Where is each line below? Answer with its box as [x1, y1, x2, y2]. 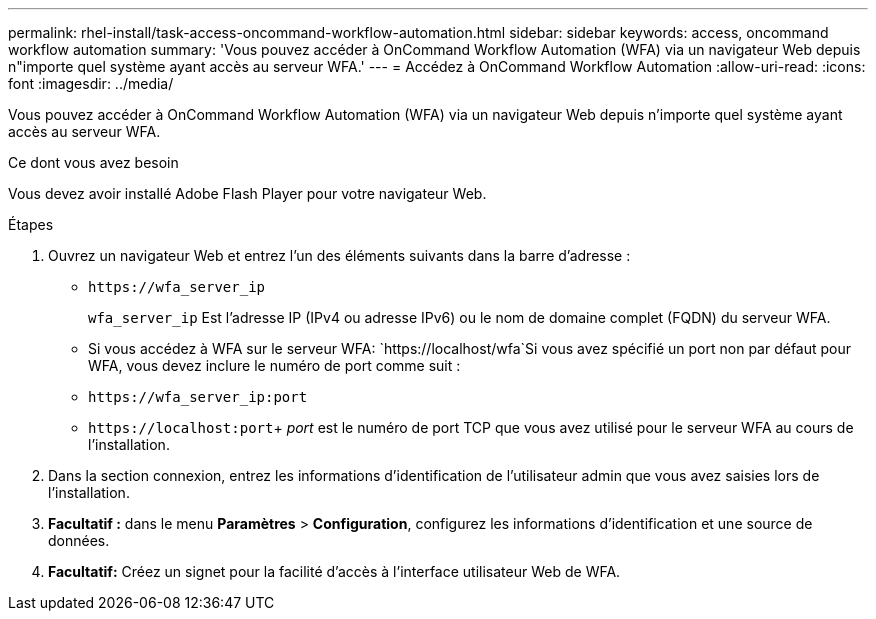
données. [48, 532, 110, 549]
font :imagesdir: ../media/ [8, 75, 174, 92]
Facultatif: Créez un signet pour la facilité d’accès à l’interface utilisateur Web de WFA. [48, 563, 621, 580]
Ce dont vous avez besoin [8, 154, 179, 171]
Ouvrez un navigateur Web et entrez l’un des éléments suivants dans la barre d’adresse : [48, 247, 631, 264]
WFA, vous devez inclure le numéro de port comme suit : [88, 357, 461, 374]
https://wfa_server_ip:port [88, 389, 308, 405]
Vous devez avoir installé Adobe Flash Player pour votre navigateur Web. [8, 185, 487, 202]
